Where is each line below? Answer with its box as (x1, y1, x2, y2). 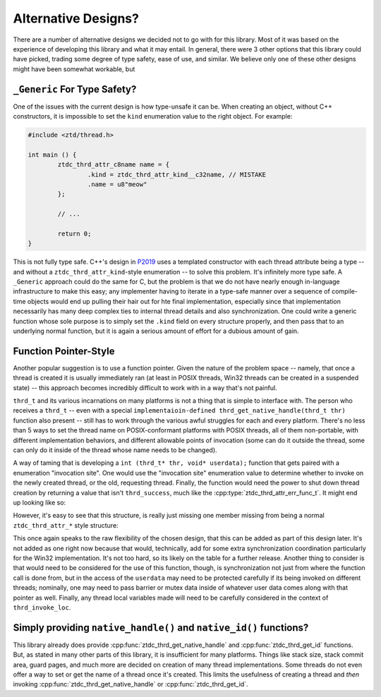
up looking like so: (13, 498, 66, 507)
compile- (332, 287, 358, 296)
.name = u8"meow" (87, 180, 147, 188)
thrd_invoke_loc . (13, 603, 71, 612)
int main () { (28, 150, 77, 159)
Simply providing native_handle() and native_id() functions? (13, 622, 309, 634)
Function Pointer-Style (13, 345, 115, 357)
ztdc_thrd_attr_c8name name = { (57, 161, 169, 169)
